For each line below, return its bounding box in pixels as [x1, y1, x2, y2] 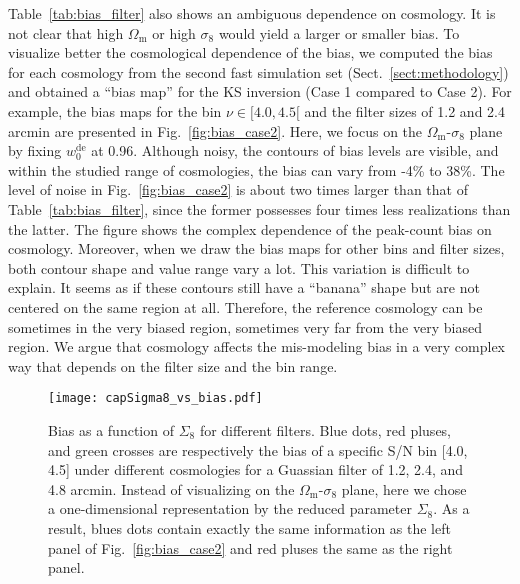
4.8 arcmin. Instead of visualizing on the [48, 478, 295, 499]
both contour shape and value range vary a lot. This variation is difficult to [8, 257, 470, 278]
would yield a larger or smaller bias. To [218, 22, 460, 43]
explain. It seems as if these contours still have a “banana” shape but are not [8, 277, 480, 298]
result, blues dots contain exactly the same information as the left [48, 517, 451, 538]
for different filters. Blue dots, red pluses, [199, 419, 451, 440]
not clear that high [8, 22, 124, 43]
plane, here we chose [341, 478, 467, 499]
